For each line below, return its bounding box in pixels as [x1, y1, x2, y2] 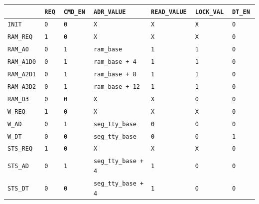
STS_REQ [7, 145, 33, 153]
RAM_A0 [7, 46, 29, 53]
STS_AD [7, 163, 29, 170]
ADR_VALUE [93, 8, 126, 15]
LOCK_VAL [195, 8, 224, 15]
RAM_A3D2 [7, 83, 36, 90]
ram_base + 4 [93, 58, 136, 66]
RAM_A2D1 [7, 71, 36, 78]
